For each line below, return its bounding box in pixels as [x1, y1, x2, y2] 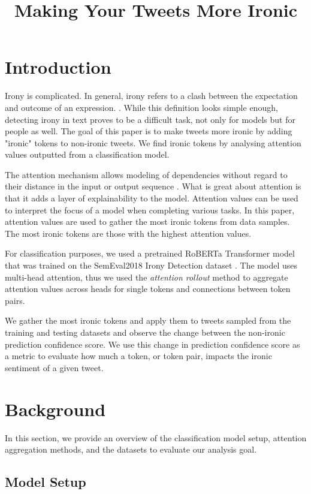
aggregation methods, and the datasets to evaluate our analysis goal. [5, 443, 257, 456]
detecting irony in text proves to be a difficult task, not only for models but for [5, 113, 295, 125]
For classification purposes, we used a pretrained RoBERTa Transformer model [5, 247, 295, 260]
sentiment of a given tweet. [5, 361, 104, 373]
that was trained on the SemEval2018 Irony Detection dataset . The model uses [5, 259, 298, 272]
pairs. [5, 294, 25, 306]
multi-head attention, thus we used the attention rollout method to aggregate [5, 270, 288, 283]
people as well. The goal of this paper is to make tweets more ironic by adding [5, 125, 292, 137]
